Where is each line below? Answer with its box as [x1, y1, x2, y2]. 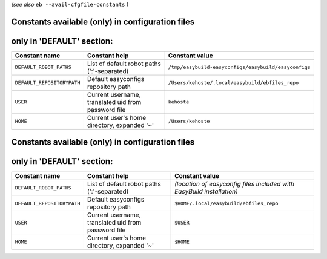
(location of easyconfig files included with [174, 180, 295, 188]
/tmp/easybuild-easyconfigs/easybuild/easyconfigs [168, 64, 311, 71]
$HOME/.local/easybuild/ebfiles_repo [174, 200, 279, 206]
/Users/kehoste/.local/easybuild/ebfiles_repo [168, 79, 299, 86]
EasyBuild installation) [174, 188, 239, 196]
